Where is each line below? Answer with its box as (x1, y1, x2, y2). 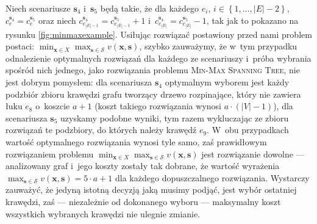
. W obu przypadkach (207, 123, 289, 136)
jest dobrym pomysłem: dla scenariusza (5, 76, 152, 89)
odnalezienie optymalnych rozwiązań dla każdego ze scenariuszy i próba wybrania (5, 51, 312, 64)
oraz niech (38, 13, 76, 26)
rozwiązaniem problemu (5, 147, 94, 160)
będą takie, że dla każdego (100, 2, 199, 14)
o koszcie (35, 99, 70, 112)
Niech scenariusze (5, 2, 71, 14)
